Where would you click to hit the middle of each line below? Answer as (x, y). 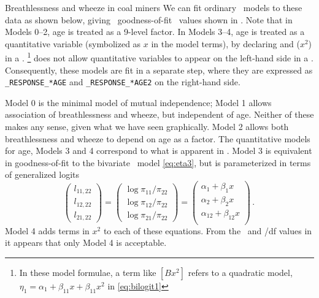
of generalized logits (42, 174)
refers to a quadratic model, (240, 272)
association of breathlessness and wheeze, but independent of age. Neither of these (159, 114)
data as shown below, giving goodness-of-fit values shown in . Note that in (149, 19)
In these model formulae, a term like (88, 272)
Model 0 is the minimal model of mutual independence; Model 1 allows (138, 102)
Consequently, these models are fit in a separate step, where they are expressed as (159, 70)
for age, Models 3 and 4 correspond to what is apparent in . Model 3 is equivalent (159, 151)
